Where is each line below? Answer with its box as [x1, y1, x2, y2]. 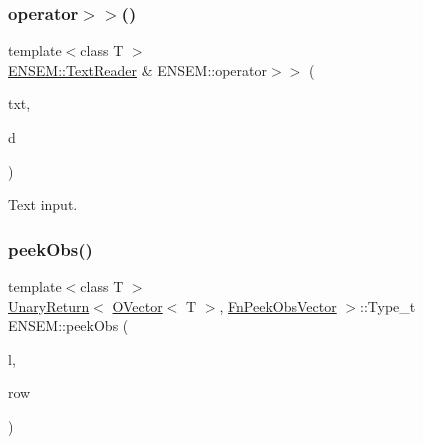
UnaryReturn [8, 295, 90, 316]
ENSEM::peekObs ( [8, 315, 129, 336]
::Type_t [360, 295, 416, 316]
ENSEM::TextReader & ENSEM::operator [8, 59, 267, 80]
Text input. [8, 194, 78, 215]
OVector [112, 295, 163, 316]
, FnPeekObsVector [219, 295, 337, 316]
